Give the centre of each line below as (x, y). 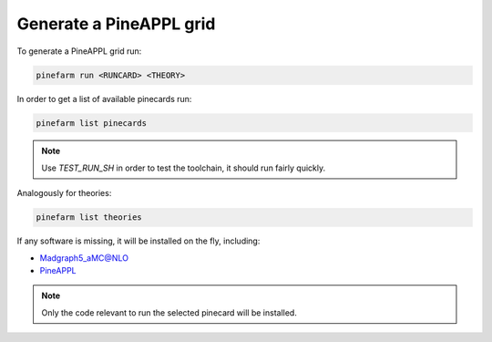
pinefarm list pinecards (92, 123)
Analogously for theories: (64, 193)
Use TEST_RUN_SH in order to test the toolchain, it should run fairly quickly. (184, 168)
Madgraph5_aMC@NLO (84, 258)
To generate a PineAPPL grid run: (79, 51)
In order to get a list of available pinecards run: (104, 98)
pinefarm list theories (89, 218)
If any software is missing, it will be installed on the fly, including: (138, 241)
